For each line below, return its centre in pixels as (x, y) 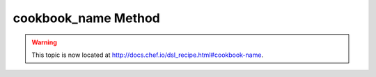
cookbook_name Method (86, 18)
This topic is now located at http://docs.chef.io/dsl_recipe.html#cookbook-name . (148, 55)
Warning (44, 42)
